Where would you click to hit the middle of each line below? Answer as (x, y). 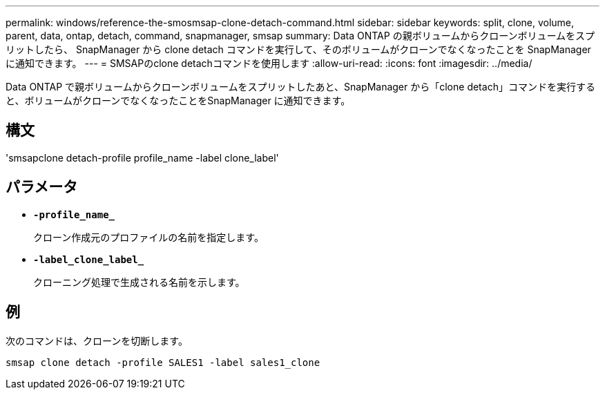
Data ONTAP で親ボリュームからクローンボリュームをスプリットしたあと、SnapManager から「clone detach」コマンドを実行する (300, 87)
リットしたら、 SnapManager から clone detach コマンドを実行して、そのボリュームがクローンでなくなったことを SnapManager (298, 49)
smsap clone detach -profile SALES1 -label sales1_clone (163, 362)
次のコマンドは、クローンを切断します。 (97, 340)
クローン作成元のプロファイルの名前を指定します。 (148, 237)
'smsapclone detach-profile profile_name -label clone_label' (142, 157)
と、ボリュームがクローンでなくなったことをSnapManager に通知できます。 (178, 100)
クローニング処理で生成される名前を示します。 (139, 282)
